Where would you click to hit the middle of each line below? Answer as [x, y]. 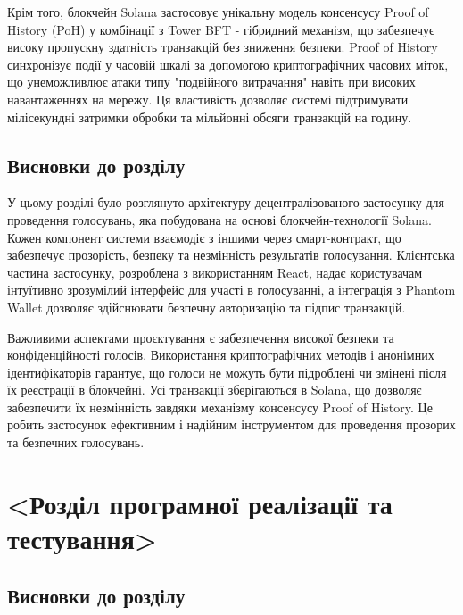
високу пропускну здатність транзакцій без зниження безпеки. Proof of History [223, 47]
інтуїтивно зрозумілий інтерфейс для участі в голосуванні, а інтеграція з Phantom [231, 290]
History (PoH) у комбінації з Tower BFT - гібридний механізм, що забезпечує [221, 29]
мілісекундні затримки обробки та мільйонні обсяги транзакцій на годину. [210, 116]
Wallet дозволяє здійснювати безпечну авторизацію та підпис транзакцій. [207, 307]
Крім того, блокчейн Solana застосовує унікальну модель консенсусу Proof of [218, 12]
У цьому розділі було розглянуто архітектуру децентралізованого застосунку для [226, 202]
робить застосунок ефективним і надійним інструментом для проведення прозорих [231, 424]
